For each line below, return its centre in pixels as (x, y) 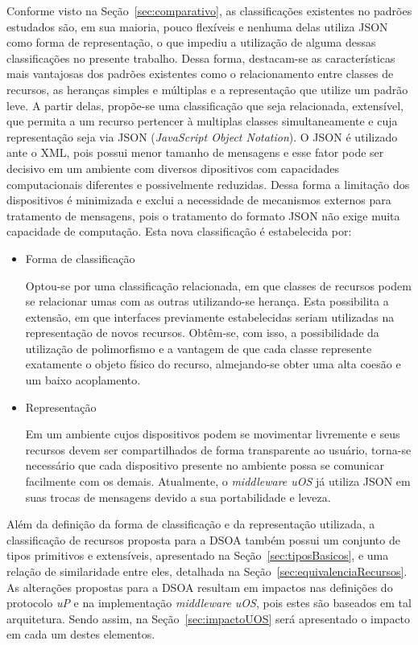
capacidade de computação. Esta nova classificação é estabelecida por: (179, 231)
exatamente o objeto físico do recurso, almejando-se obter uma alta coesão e (213, 364)
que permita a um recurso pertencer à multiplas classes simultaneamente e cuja (202, 121)
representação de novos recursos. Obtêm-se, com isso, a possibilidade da (202, 333)
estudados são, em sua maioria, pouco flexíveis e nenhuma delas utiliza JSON (197, 26)
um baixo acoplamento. (83, 380)
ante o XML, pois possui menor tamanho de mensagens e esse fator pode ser (195, 152)
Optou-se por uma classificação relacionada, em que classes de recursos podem (218, 285)
